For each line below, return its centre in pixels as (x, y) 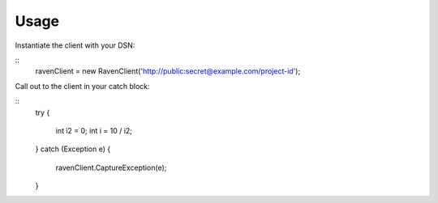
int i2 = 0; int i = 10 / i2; (94, 130)
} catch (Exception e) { (73, 149)
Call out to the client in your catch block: (82, 86)
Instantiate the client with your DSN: (75, 45)
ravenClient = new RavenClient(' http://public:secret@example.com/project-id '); (168, 71)
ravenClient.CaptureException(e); (111, 167)
